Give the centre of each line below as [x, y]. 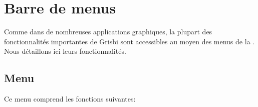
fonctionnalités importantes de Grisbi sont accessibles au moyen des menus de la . [130, 41]
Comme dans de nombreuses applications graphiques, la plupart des [108, 32]
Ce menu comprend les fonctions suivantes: [70, 99]
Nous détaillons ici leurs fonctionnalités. [65, 51]
